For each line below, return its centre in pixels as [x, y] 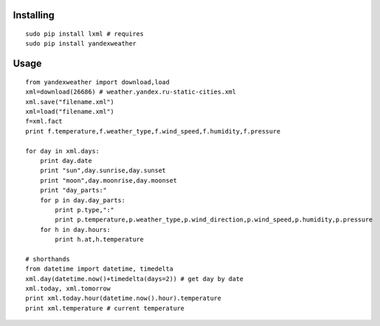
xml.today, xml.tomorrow [68, 289]
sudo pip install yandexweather [81, 44]
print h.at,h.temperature [99, 240]
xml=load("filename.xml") [70, 111]
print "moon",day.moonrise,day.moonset [108, 180]
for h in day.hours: [75, 229]
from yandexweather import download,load [97, 82]
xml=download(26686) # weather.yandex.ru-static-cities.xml [131, 92]
